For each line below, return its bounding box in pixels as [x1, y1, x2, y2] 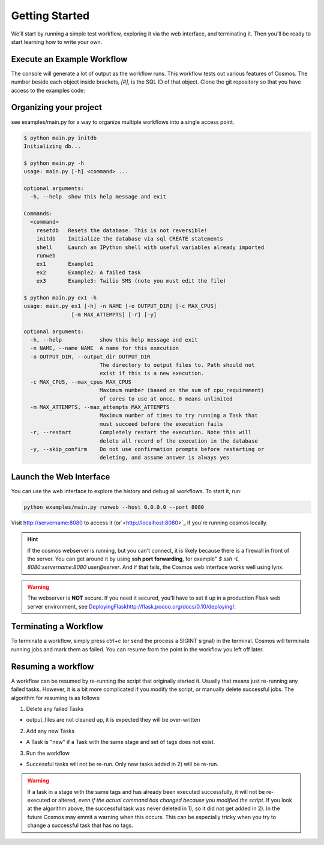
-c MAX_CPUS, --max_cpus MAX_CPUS [30, 378, 132, 385]
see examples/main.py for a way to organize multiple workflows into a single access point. [11, 118, 235, 126]
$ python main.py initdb [23, 134, 97, 141]
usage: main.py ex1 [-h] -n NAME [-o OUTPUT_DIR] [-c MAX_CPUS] [23, 303, 217, 310]
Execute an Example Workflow [11, 54, 128, 64]
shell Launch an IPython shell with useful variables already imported [36, 244, 265, 251]
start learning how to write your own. [11, 38, 103, 45]
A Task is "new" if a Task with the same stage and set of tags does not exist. [26, 739, 215, 746]
